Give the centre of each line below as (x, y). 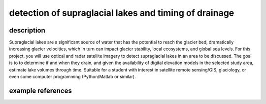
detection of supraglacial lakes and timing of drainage (122, 13)
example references (41, 90)
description (27, 30)
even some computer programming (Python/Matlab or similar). (72, 77)
